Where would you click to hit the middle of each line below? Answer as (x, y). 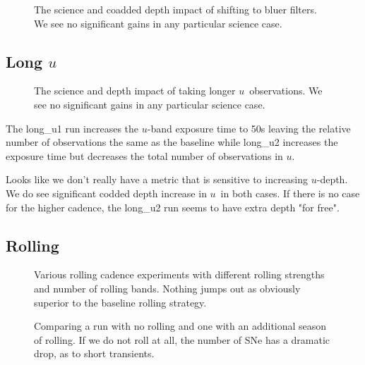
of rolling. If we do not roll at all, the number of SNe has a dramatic (182, 339)
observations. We (286, 91)
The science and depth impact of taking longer (135, 91)
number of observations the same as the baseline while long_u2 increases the (172, 142)
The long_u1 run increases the (72, 128)
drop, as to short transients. (94, 353)
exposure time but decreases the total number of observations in (144, 155)
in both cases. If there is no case (290, 193)
